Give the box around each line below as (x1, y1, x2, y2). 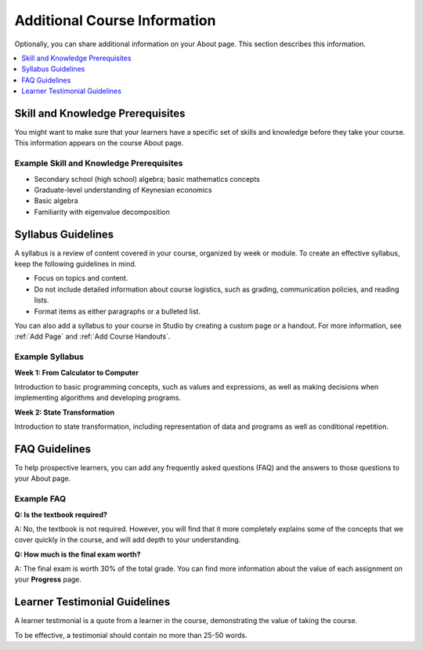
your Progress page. (14, 575, 82, 584)
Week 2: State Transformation (14, 408, 115, 417)
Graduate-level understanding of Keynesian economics (34, 185, 212, 194)
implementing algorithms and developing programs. (14, 393, 182, 403)
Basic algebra (34, 196, 78, 205)
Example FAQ (14, 494, 67, 505)
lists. (34, 295, 50, 305)
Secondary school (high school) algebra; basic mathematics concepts (34, 174, 260, 183)
